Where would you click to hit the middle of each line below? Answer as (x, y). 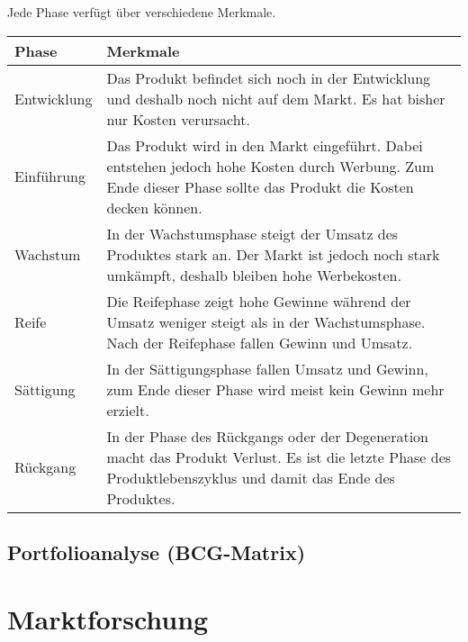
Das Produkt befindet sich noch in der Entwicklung (269, 77)
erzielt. (128, 410)
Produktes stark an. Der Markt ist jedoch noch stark (273, 254)
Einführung (50, 176)
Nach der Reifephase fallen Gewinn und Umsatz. (260, 342)
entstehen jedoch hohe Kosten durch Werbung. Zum (270, 166)
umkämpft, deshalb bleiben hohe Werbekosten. (254, 275)
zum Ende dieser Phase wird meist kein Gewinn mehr (275, 389)
